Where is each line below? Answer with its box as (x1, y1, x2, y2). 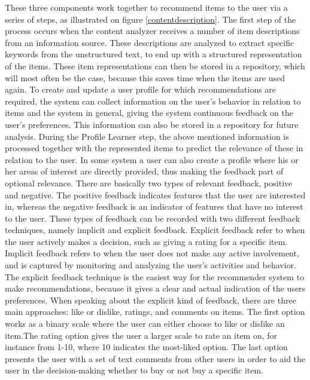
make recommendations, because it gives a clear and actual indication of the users (5, 282, 306, 295)
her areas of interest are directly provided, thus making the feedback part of (5, 165, 284, 177)
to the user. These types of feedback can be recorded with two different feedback (5, 212, 300, 224)
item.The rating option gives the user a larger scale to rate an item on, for (5, 329, 278, 341)
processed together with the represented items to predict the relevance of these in (5, 142, 303, 154)
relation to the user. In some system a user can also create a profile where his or (5, 153, 299, 166)
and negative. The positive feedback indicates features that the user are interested (5, 188, 306, 201)
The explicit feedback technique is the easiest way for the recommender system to (5, 270, 305, 283)
